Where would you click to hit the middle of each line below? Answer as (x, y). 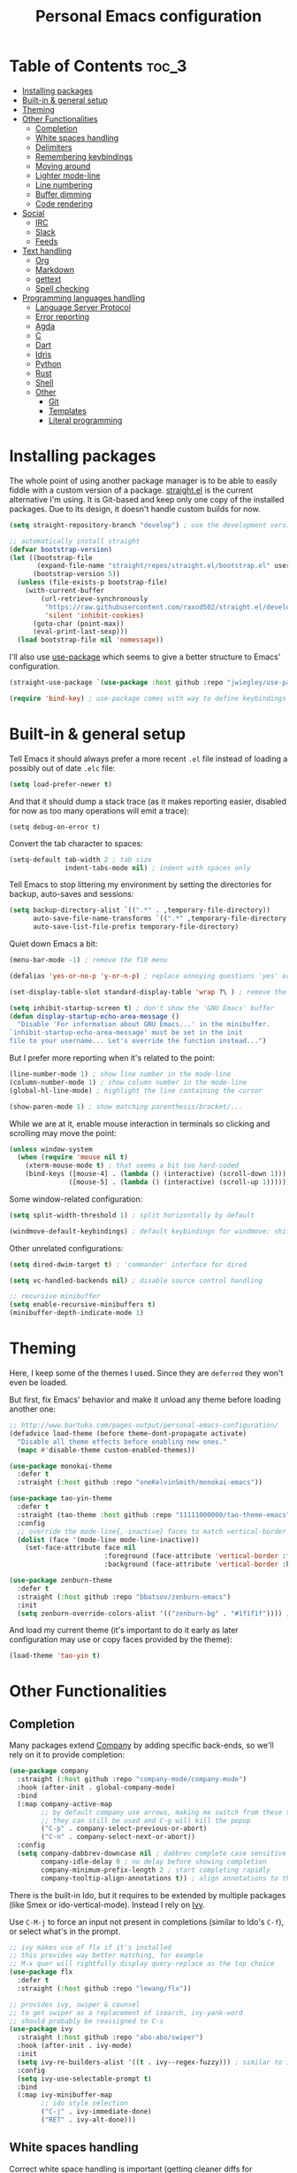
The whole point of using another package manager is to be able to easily (143, 480)
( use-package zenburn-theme (61, 1580)
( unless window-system (51, 1149)
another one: (32, 1409)
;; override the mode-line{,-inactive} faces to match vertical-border (152, 1531)
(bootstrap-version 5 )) (76, 574)
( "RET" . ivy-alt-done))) (89, 2120)
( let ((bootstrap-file (51, 557)
